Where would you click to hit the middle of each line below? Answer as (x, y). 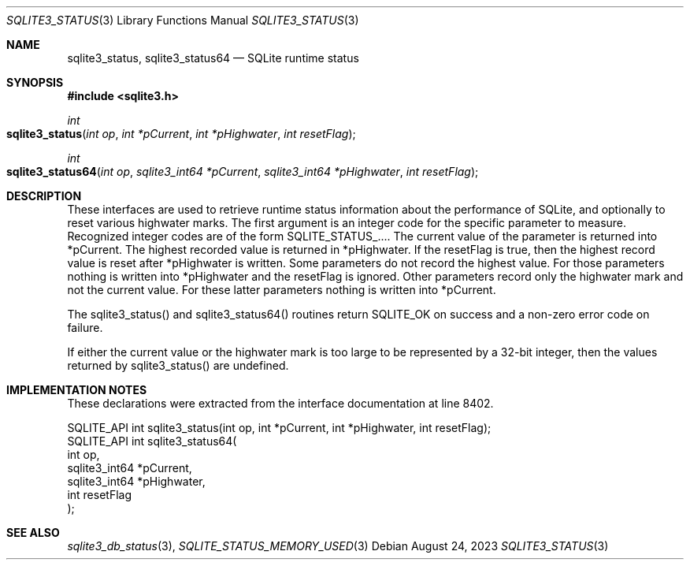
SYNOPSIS (35, 82)
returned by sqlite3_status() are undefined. (178, 365)
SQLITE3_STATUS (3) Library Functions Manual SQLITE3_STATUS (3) (183, 20)
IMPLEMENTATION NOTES (77, 390)
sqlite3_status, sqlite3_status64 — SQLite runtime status (213, 58)
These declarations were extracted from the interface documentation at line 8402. (280, 403)
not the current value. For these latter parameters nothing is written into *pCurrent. (282, 290)
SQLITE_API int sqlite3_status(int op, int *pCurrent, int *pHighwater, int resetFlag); (279, 428)
